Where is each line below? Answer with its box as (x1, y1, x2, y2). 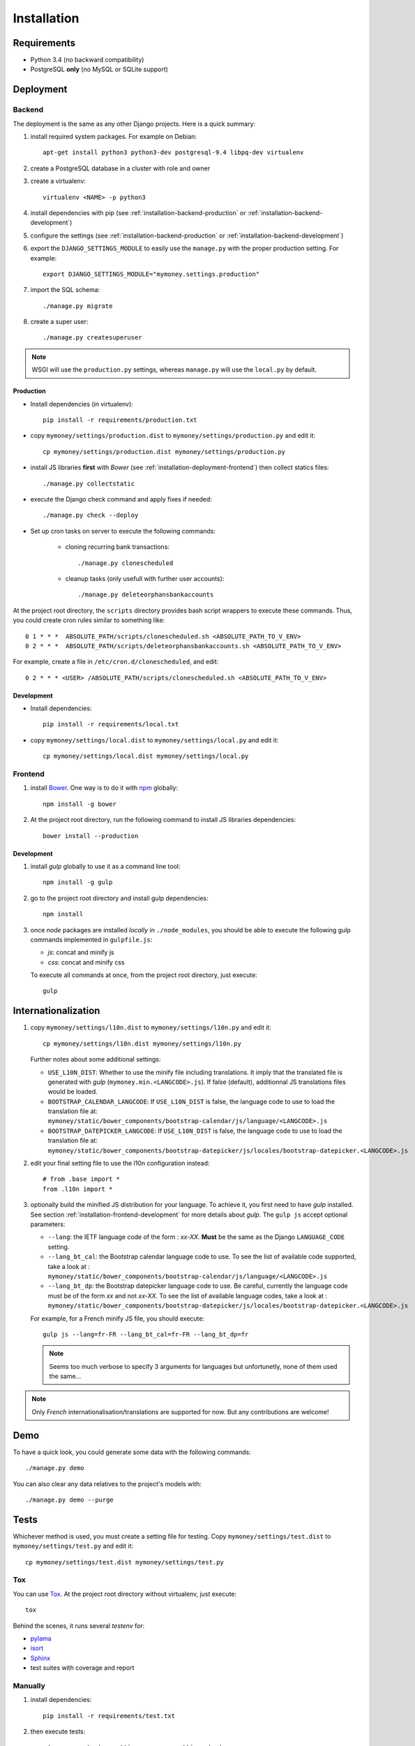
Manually (13, 1680, 45, 1690)
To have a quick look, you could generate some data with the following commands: (13, 1448, 251, 1456)
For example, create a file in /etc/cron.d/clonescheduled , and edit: (13, 657, 219, 666)
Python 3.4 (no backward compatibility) (30, 56, 144, 64)
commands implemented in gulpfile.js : (30, 935, 153, 944)
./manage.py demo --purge (25, 1495, 114, 1504)
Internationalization (13, 1005, 100, 1017)
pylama (30, 1634, 52, 1643)
